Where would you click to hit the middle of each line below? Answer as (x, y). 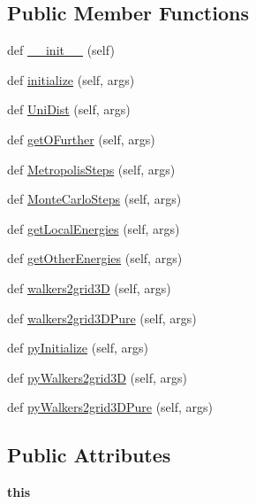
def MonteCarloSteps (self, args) (94, 199)
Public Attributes (89, 455)
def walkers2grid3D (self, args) (89, 287)
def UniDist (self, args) (69, 109)
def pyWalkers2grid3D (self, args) (97, 377)
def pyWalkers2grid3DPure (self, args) (110, 407)
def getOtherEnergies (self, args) (95, 258)
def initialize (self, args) (71, 79)
